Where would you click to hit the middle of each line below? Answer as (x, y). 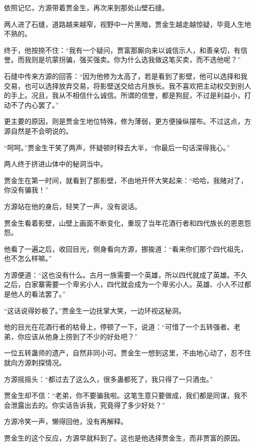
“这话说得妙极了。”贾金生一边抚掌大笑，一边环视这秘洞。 (95, 310)
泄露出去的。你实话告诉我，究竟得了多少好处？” (88, 405)
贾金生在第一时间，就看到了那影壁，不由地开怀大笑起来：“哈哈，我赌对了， (126, 180)
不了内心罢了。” (35, 105)
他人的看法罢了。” (38, 294)
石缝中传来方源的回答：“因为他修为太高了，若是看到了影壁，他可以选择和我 (126, 76)
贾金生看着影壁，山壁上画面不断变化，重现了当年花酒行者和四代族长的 (117, 223)
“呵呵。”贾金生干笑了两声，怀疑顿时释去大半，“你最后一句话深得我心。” (117, 147)
